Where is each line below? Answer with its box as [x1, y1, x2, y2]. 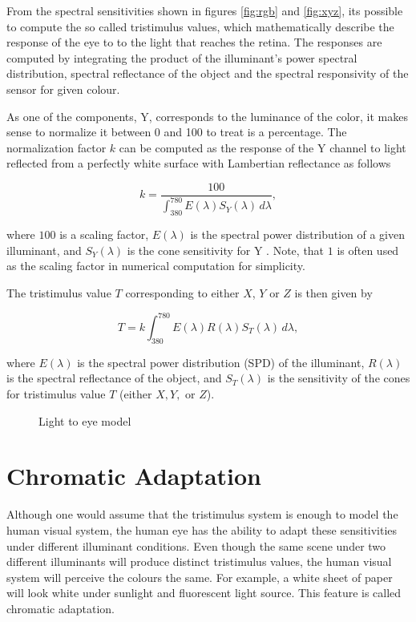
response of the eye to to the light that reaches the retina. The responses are [6, 34, 382, 50]
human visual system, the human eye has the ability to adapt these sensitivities [6, 521, 398, 538]
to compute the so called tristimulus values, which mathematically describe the [6, 18, 394, 34]
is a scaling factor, [59, 226, 149, 243]
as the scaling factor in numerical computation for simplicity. [6, 257, 305, 274]
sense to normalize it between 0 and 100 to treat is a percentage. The [6, 123, 347, 140]
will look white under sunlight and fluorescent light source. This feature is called [6, 584, 402, 601]
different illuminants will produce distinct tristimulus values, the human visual [6, 553, 392, 570]
